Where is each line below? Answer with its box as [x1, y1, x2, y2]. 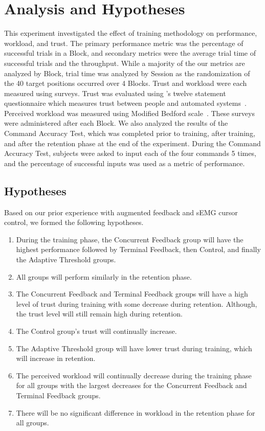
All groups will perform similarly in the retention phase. [16, 271, 192, 282]
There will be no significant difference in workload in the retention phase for [16, 407, 255, 418]
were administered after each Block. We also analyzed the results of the [4, 118, 228, 128]
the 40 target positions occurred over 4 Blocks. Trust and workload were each [4, 78, 247, 88]
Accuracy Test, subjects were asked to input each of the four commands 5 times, [4, 148, 256, 158]
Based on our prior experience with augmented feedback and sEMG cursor [4, 207, 238, 217]
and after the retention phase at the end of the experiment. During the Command [4, 138, 261, 148]
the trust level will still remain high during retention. [16, 308, 183, 319]
